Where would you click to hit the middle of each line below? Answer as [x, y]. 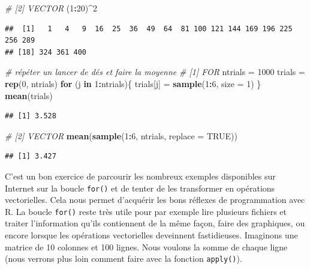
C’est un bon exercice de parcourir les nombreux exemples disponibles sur [140, 176]
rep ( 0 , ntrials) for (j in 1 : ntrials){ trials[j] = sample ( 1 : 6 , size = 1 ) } [133, 83]
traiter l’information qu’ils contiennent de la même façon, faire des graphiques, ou [155, 223]
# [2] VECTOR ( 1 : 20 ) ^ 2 [51, 8]
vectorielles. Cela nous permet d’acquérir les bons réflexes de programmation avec [155, 200]
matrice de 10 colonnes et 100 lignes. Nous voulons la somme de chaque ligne [146, 246]
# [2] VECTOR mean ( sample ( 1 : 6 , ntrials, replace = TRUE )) [121, 135]
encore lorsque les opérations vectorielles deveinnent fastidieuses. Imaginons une [151, 235]
